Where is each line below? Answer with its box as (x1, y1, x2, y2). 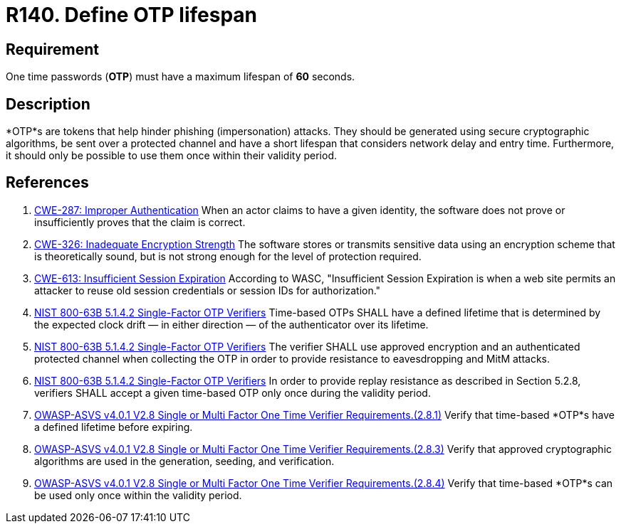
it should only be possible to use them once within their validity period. (6, 149, 338, 162)
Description (6, 95, 90, 113)
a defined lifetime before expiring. (34, 420, 193, 433)
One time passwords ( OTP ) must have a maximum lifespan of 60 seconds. (6, 70, 355, 83)
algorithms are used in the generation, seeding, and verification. (34, 454, 335, 467)
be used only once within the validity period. (34, 488, 242, 501)
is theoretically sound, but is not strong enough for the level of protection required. (34, 250, 422, 262)
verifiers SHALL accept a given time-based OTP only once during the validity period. (34, 386, 431, 399)
